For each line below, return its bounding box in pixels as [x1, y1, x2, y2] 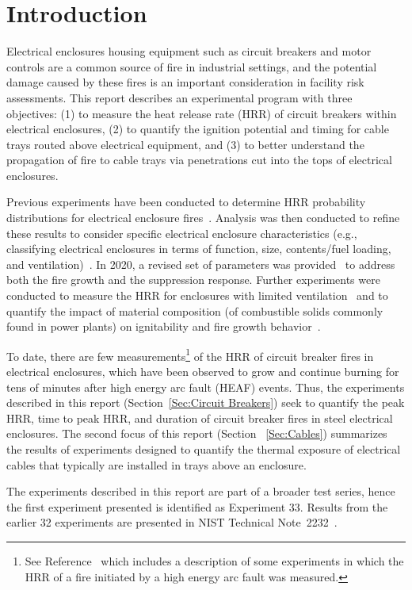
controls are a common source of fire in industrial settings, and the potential [6, 58, 377, 75]
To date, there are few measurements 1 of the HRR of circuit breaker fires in [6, 345, 374, 364]
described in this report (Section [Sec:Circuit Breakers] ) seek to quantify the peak [6, 394, 405, 411]
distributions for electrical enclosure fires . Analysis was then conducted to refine [6, 209, 400, 226]
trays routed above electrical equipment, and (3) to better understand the [6, 136, 364, 152]
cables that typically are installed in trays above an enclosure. [6, 456, 307, 473]
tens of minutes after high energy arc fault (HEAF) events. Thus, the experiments [6, 378, 405, 395]
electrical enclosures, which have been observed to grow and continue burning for [6, 363, 399, 380]
